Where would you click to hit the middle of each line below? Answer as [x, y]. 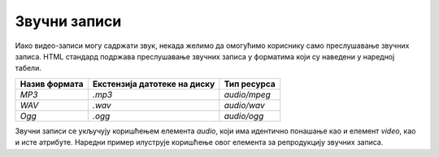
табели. [28, 68]
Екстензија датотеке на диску [154, 84]
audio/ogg [244, 116]
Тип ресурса [250, 84]
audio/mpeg [248, 94]
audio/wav [244, 105]
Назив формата [52, 84]
